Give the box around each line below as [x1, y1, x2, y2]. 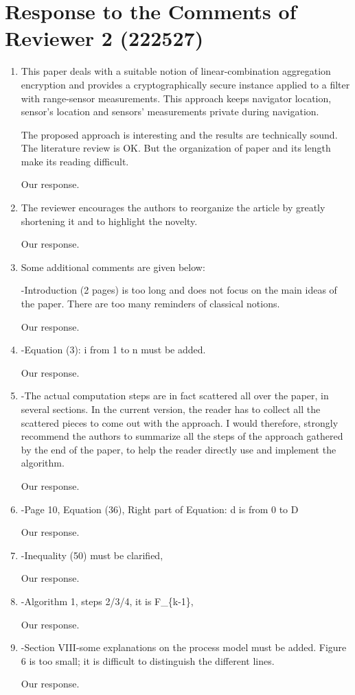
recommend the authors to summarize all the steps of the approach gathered [21, 429, 343, 443]
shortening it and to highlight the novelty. [21, 213, 198, 228]
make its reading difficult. [21, 154, 129, 168]
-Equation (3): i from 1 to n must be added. [21, 342, 206, 357]
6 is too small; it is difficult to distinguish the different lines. [21, 653, 275, 668]
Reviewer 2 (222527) [5, 24, 204, 52]
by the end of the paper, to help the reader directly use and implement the [21, 442, 336, 456]
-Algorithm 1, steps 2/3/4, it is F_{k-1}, [21, 593, 194, 608]
